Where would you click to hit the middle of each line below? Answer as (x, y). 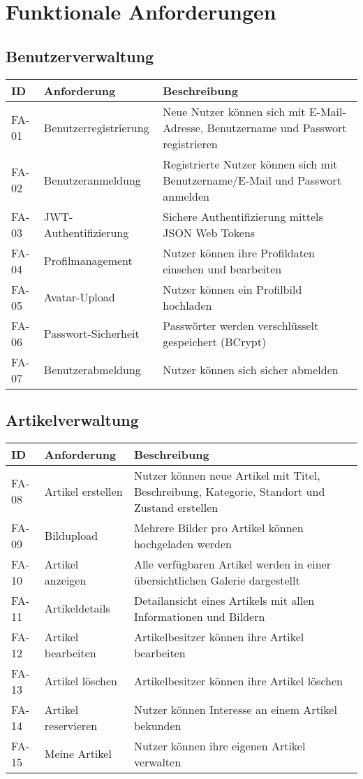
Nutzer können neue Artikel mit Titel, (227, 475)
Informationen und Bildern (199, 616)
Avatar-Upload (79, 297)
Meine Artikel (78, 754)
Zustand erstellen (176, 507)
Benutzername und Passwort (277, 127)
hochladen (187, 305)
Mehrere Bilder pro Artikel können (218, 527)
